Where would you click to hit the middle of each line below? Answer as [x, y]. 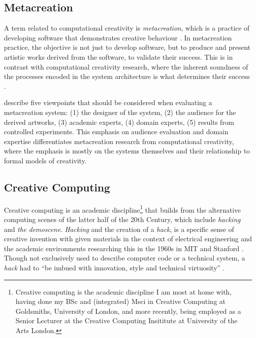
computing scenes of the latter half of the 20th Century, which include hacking [122, 219]
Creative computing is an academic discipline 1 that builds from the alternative [123, 209]
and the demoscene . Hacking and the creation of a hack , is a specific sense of [119, 229]
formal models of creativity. [45, 160]
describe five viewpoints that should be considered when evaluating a [108, 102]
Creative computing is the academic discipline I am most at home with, [124, 291]
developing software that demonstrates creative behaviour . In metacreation [118, 37]
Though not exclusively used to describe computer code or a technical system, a [125, 258]
